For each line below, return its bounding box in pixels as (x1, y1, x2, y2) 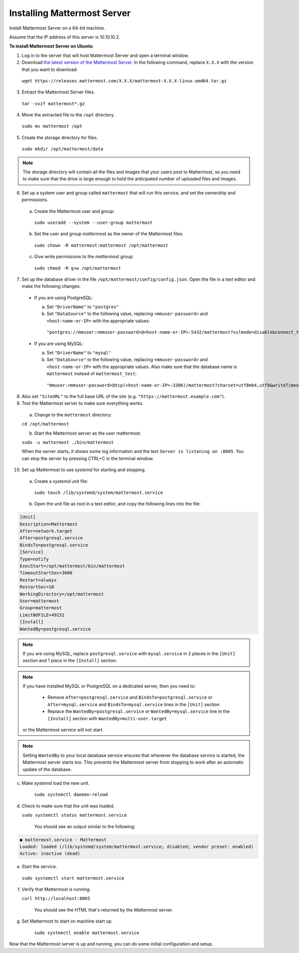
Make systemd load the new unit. (21, 780, 90, 786)
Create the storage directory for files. (21, 134, 98, 140)
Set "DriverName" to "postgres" (46, 304, 119, 310)
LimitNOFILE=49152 (19, 612, 65, 618)
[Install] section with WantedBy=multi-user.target (47, 715, 167, 721)
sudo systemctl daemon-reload (34, 792, 108, 798)
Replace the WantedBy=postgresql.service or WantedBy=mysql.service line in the (47, 708, 230, 714)
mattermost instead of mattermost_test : (46, 371, 137, 377)
